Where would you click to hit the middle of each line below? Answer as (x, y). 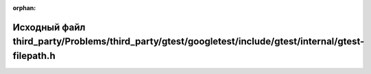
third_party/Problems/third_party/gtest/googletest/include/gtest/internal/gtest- (189, 42)
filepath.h (34, 56)
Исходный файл (49, 27)
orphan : (24, 8)
